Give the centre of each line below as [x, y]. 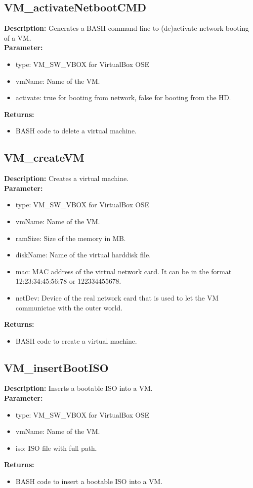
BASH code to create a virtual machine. [76, 340]
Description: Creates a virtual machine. [66, 178]
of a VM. [18, 37]
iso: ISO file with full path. [56, 448]
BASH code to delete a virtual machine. [76, 131]
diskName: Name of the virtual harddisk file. [83, 255]
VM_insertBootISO [56, 367]
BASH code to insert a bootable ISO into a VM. [89, 481]
